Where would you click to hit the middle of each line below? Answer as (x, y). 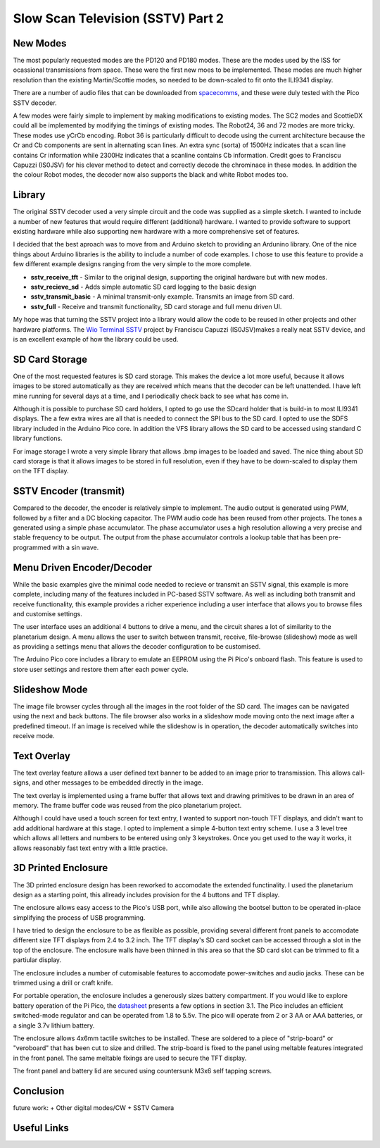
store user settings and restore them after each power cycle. (101, 669)
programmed (32, 547)
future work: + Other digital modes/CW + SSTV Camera (94, 1108)
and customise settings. (47, 613)
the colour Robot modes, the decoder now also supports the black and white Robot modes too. (151, 175)
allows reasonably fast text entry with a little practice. (90, 848)
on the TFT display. (41, 471)
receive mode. (34, 735)
